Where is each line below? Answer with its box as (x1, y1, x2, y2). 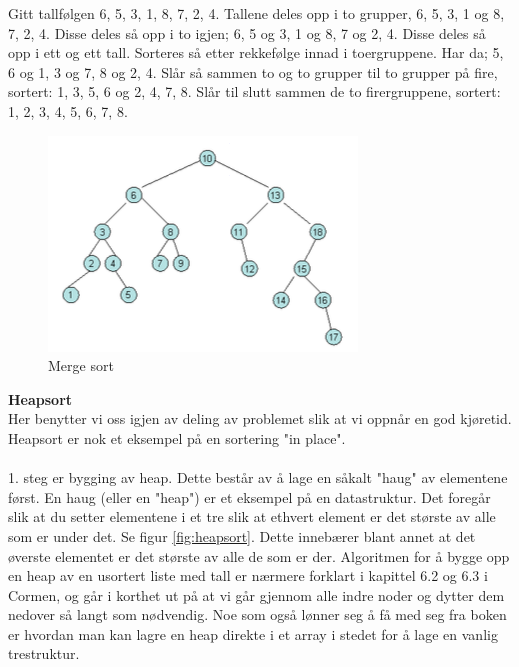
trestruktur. (8, 643, 80, 664)
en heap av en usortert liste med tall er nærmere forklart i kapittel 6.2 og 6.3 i (8, 565, 488, 586)
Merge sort (48, 355, 114, 376)
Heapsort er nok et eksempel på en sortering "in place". (8, 427, 346, 448)
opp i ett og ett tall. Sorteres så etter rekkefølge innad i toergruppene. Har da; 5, (8, 42, 504, 63)
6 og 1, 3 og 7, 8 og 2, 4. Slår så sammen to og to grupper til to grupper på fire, (8, 61, 498, 82)
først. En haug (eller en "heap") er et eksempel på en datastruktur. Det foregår (8, 486, 491, 507)
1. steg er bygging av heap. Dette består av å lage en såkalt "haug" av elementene (8, 467, 508, 488)
